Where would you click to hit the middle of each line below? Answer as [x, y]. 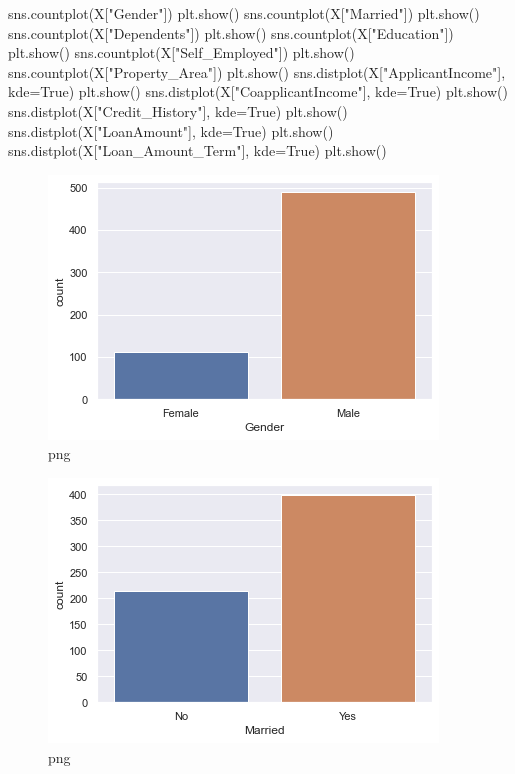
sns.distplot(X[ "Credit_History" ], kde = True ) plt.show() [178, 110]
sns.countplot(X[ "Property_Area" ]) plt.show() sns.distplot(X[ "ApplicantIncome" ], [257, 71]
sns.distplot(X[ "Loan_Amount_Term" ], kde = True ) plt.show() [197, 150]
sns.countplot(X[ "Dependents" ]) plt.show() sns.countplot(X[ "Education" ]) [231, 32]
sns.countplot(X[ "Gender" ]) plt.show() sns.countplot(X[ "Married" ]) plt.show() [244, 13]
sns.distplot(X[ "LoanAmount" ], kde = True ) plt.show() [171, 130]
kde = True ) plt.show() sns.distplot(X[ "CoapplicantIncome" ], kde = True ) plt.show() [258, 91]
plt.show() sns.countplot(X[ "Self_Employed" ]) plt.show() [181, 52]
